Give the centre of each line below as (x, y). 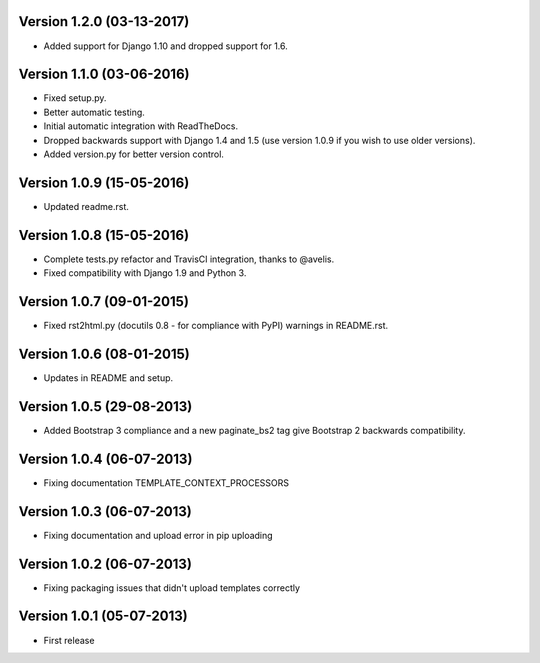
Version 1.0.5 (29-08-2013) (105, 406)
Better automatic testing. (94, 112)
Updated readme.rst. (86, 206)
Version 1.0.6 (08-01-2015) (104, 353)
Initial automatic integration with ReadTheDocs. (141, 126)
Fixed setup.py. (75, 98)
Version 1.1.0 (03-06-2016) (104, 74)
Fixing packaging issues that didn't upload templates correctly (171, 587)
